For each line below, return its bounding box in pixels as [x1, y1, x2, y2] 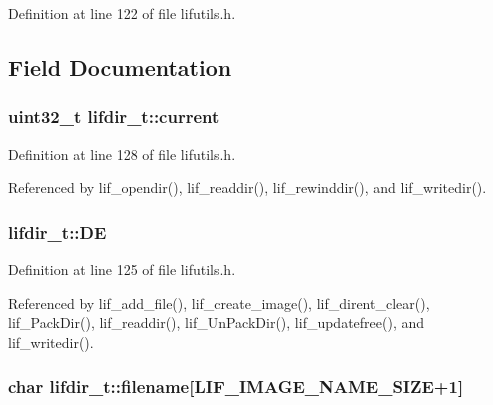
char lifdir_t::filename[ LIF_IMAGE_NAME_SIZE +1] [8, 374, 464, 399]
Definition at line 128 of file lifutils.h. [8, 143, 236, 164]
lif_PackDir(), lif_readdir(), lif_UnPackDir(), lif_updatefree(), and [8, 312, 425, 333]
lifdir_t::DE [8, 219, 107, 244]
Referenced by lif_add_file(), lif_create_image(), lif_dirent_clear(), [8, 292, 430, 313]
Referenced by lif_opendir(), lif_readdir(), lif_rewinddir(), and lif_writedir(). [8, 177, 487, 198]
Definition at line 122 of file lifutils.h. [8, 3, 236, 23]
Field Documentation [8, 51, 232, 82]
